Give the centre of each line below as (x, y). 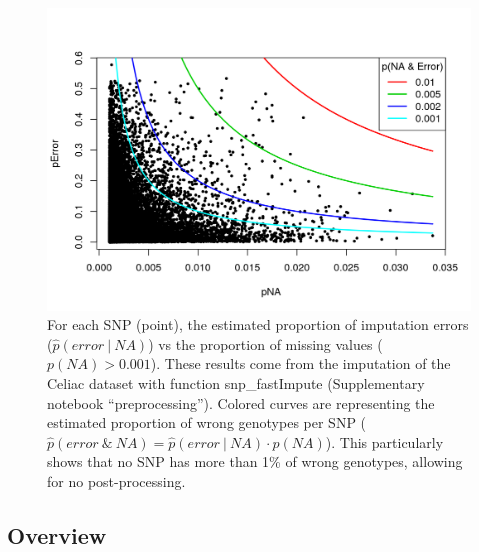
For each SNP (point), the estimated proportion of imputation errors (258, 324)
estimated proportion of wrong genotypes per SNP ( (207, 422)
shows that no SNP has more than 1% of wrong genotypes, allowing (255, 461)
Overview (57, 535)
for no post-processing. (116, 481)
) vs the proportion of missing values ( (265, 343)
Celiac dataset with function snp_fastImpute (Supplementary (236, 383)
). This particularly (384, 441)
